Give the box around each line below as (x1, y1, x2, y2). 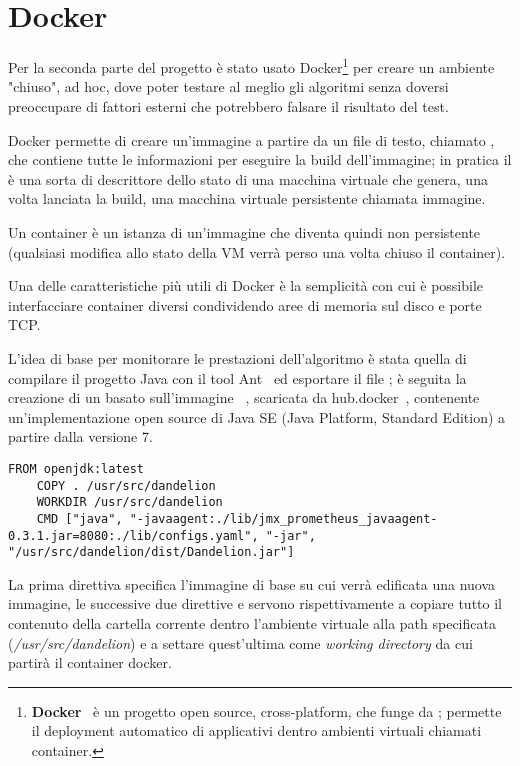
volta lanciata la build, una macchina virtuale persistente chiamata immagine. (8, 188, 486, 209)
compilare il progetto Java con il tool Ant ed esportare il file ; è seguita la (8, 367, 467, 388)
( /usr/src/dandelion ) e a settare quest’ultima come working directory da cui (8, 632, 473, 653)
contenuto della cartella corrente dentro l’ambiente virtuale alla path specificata (8, 613, 496, 633)
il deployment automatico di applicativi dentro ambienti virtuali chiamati (31, 720, 482, 741)
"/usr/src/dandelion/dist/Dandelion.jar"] (8, 545, 295, 560)
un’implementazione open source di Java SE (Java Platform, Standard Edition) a (8, 406, 506, 427)
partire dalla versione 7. (8, 426, 153, 447)
